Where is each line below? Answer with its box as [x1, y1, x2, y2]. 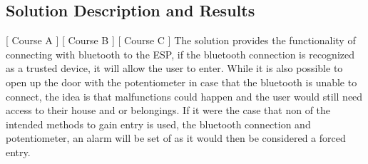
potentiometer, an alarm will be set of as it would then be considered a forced [6, 130, 346, 145]
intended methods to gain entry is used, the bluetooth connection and [6, 116, 311, 131]
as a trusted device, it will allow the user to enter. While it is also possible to [6, 61, 343, 76]
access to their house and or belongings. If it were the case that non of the [6, 103, 331, 118]
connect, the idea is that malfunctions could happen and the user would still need [6, 88, 363, 103]
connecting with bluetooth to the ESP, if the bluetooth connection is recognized [6, 46, 354, 61]
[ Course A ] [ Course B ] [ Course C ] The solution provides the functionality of [6, 33, 356, 48]
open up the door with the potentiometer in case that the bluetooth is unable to [6, 74, 357, 89]
